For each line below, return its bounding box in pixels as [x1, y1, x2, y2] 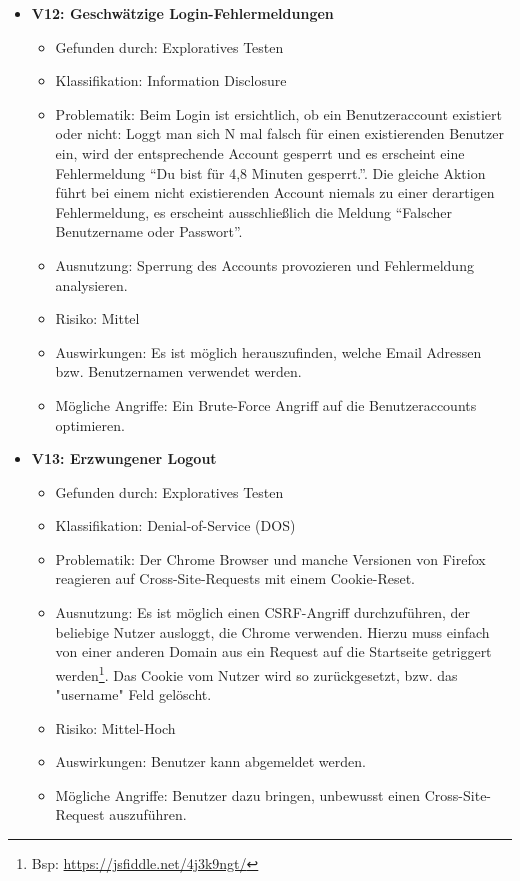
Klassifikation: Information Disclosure [55, 70, 287, 91]
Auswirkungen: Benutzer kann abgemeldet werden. [55, 751, 366, 772]
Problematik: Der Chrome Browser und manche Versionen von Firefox [55, 548, 486, 569]
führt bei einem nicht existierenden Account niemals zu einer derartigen [55, 182, 495, 203]
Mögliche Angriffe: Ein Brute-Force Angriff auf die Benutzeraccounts [55, 394, 477, 415]
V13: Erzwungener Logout [31, 448, 217, 469]
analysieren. [55, 274, 128, 295]
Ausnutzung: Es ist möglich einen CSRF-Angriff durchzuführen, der [55, 602, 470, 623]
